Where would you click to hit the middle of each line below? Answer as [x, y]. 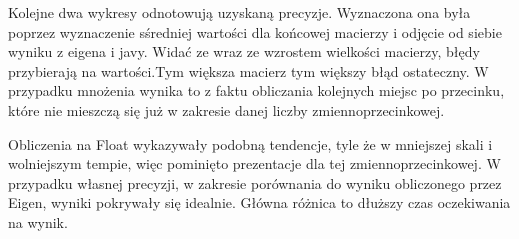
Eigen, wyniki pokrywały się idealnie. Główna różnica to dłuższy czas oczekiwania [259, 202]
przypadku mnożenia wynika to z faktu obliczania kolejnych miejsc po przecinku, [256, 90]
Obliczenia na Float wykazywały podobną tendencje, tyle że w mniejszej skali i [250, 143]
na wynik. [38, 221]
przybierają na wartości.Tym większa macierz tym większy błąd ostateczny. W [248, 70]
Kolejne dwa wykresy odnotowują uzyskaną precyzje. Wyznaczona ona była [239, 12]
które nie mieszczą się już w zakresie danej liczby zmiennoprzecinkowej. [226, 109]
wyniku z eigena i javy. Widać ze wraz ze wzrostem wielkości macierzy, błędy [244, 51]
